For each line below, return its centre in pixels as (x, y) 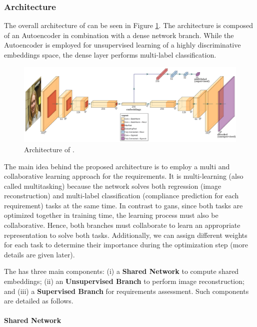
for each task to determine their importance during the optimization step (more (126, 245)
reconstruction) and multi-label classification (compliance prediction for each (121, 196)
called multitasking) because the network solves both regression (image (113, 186)
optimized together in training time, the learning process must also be (111, 215)
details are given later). (39, 254)
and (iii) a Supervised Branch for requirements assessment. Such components (126, 291)
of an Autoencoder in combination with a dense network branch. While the (119, 35)
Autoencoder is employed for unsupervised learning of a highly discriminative (122, 45)
